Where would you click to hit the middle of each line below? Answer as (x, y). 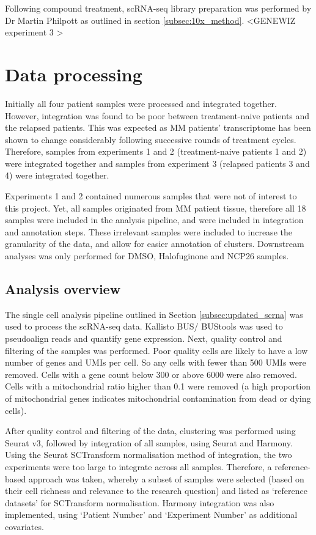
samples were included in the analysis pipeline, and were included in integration (154, 220)
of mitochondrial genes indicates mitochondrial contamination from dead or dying (158, 398)
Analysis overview (63, 289)
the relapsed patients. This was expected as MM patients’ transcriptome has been (158, 127)
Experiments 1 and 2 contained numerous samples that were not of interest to (151, 196)
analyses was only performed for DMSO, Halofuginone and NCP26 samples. (147, 256)
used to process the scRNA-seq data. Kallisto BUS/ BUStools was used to (144, 326)
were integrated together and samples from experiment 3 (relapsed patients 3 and (157, 163)
